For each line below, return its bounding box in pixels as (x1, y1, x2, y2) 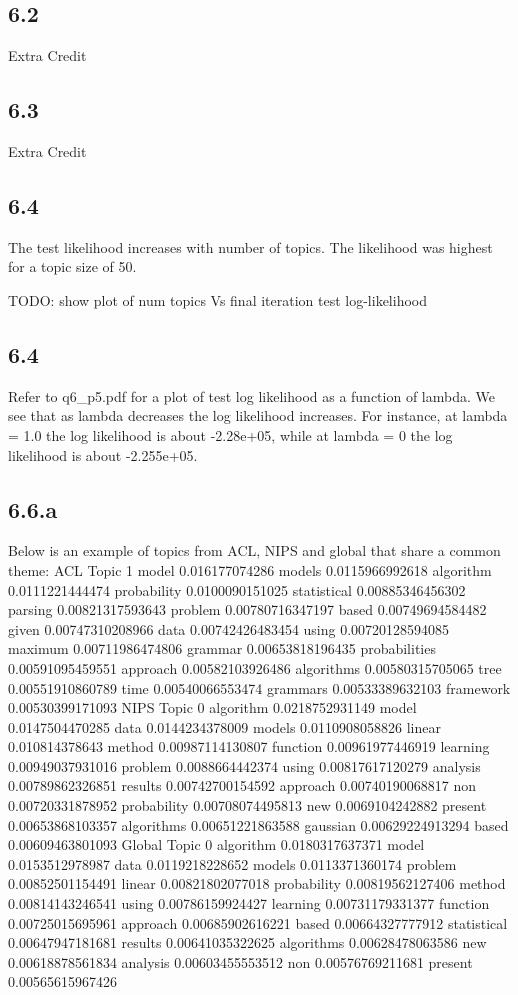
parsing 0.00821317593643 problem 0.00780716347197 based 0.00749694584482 (8, 599, 487, 620)
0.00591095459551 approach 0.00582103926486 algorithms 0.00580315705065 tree (8, 657, 502, 678)
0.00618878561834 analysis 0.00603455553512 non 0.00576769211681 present (8, 951, 473, 972)
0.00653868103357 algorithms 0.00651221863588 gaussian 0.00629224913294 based (8, 814, 509, 835)
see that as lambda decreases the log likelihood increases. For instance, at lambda (8, 405, 508, 426)
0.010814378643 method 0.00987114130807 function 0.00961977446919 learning (8, 736, 490, 757)
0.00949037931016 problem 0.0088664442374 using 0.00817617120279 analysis (8, 755, 481, 776)
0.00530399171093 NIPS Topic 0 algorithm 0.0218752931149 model (8, 697, 417, 718)
